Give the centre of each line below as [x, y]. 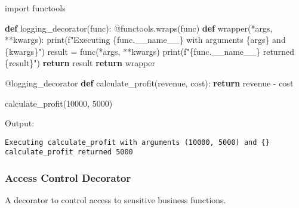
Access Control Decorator [68, 177]
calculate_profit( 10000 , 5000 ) [59, 103]
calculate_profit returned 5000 [69, 152]
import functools [35, 8]
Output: [20, 123]
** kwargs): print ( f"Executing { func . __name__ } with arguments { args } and [145, 40]
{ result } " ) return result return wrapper [80, 63]
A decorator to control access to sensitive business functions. [115, 200]
